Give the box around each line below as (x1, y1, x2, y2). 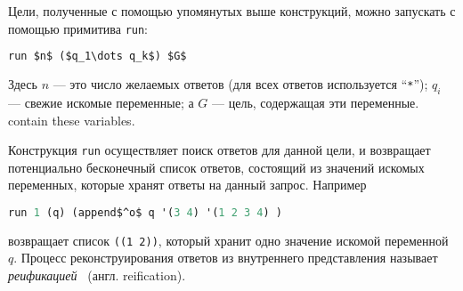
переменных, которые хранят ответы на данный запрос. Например (8, 175, 367, 194)
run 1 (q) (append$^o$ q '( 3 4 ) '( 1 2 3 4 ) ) (8, 206, 282, 219)
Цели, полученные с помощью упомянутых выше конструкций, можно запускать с (8, 2, 456, 20)
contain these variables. (8, 110, 135, 129)
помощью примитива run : (8, 19, 149, 37)
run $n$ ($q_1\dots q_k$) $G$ (8, 50, 187, 63)
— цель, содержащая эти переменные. (212, 93, 419, 111)
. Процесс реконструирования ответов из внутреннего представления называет (13, 248, 438, 267)
